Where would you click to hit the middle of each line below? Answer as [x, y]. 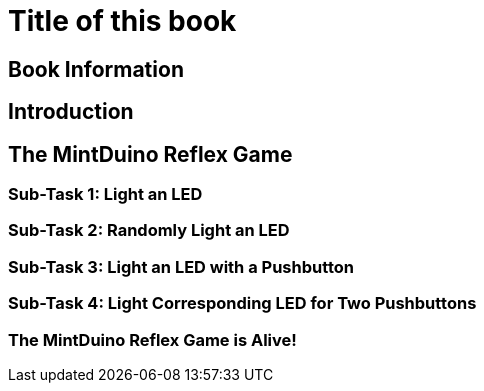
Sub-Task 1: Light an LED [105, 194]
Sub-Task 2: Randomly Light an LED [149, 230]
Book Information [96, 69]
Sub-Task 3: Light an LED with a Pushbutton [181, 266]
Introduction [71, 112]
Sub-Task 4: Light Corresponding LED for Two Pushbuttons [242, 303]
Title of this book [122, 21]
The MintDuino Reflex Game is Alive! [152, 339]
